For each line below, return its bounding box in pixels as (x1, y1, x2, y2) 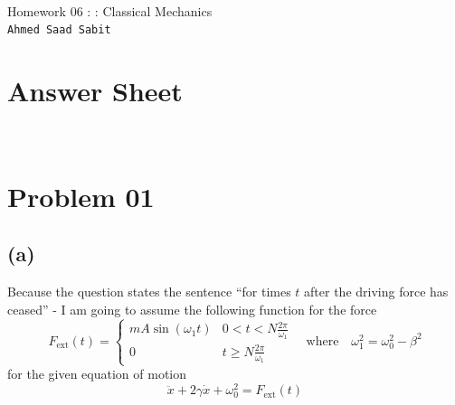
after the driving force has (304, 282, 449, 301)
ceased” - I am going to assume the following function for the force (7, 299, 377, 318)
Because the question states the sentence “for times (7, 282, 291, 301)
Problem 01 (7, 177, 155, 214)
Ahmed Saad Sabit (7, 24, 111, 37)
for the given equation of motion (7, 364, 187, 383)
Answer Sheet (7, 72, 183, 109)
